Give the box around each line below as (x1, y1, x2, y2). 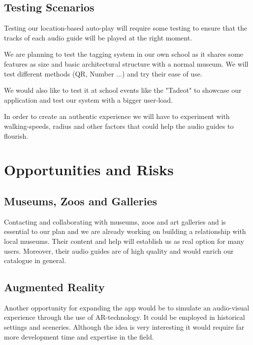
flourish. (4, 130, 29, 141)
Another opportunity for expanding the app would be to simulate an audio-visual (4, 302, 250, 312)
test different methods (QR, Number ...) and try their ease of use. (4, 68, 202, 78)
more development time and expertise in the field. (4, 331, 154, 342)
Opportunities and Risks (4, 159, 174, 180)
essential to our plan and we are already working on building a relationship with (4, 226, 246, 236)
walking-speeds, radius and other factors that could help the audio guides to (4, 120, 234, 131)
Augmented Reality (4, 279, 105, 295)
